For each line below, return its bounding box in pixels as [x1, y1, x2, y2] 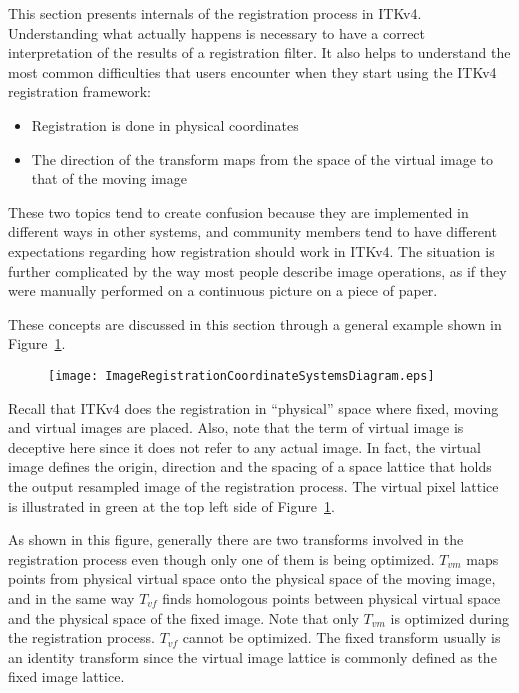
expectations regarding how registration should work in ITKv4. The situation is [8, 240, 495, 261]
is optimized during [390, 607, 509, 628]
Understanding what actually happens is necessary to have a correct [8, 22, 426, 43]
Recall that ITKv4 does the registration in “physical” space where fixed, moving [8, 397, 499, 418]
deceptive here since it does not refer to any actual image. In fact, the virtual [8, 436, 481, 457]
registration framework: [8, 81, 151, 102]
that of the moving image [31, 168, 187, 189]
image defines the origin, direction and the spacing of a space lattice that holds [8, 456, 492, 477]
